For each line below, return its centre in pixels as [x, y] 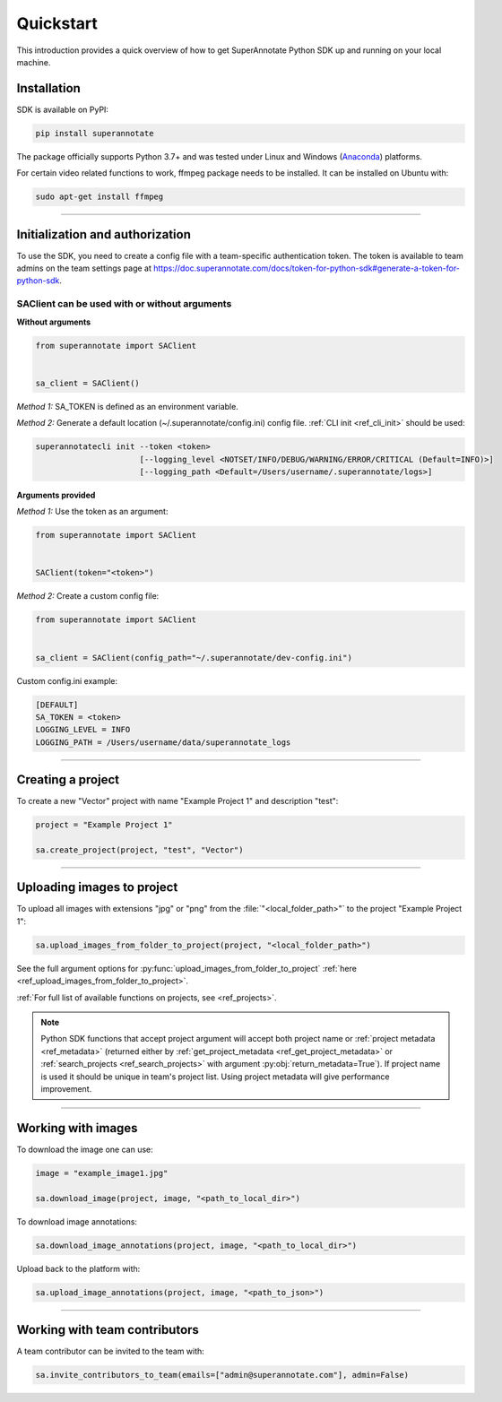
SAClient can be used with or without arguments [124, 304]
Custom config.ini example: [67, 680]
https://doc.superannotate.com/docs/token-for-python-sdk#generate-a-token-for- [307, 268]
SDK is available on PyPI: [63, 109]
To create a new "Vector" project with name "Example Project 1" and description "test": [177, 801]
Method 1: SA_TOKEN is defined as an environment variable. [128, 406]
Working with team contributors [108, 1330]
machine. [34, 62]
